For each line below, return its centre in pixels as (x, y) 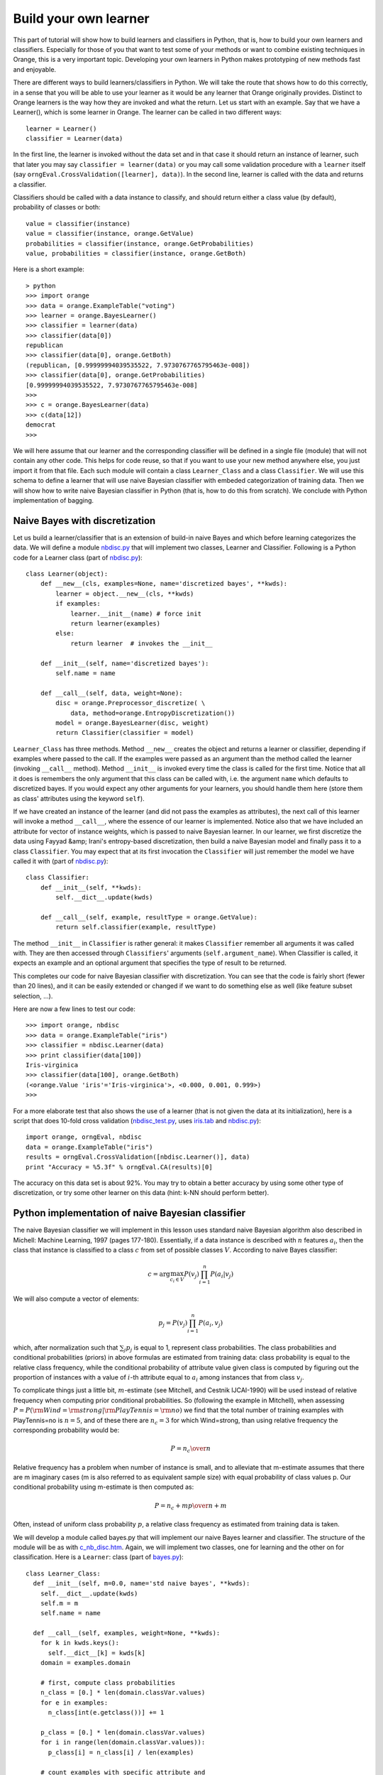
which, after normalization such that (66, 1347)
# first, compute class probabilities (108, 1683)
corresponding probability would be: (66, 1430)
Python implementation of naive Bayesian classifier (129, 1213)
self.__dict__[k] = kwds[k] (96, 1653)
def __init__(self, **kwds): (91, 887)
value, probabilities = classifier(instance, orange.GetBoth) (136, 253)
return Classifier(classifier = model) (125, 733)
